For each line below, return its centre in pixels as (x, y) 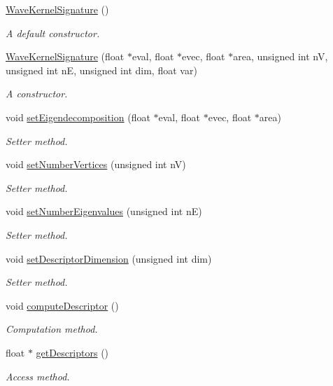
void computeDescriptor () (62, 305)
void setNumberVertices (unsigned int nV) (96, 164)
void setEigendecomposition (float (78, 117)
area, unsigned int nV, (281, 56)
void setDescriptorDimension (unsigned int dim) (109, 258)
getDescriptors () (72, 352)
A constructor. (37, 94)
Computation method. (52, 329)
